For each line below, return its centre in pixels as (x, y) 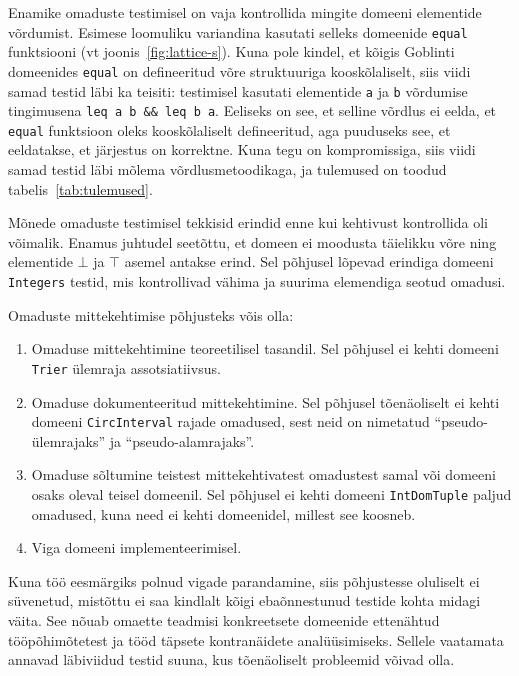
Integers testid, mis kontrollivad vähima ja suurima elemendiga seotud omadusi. (257, 281)
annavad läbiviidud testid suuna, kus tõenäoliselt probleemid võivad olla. (231, 659)
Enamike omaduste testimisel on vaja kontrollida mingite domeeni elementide (245, 12)
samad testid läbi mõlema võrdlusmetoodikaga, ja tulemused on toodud (227, 169)
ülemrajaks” (68, 440)
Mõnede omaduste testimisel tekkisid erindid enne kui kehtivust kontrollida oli (248, 222)
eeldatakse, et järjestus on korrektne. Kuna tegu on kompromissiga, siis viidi (242, 149)
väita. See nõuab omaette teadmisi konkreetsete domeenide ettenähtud (224, 620)
